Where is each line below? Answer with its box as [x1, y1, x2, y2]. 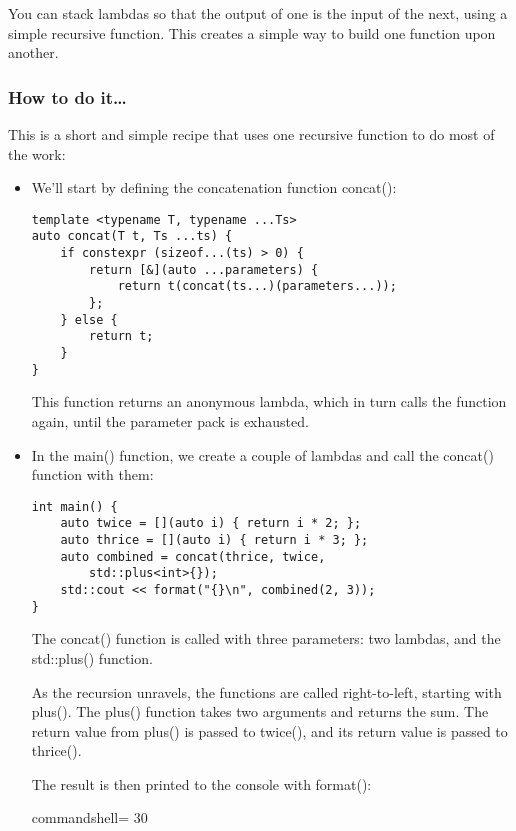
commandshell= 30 [31, 807, 148, 828]
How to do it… [8, 84, 127, 109]
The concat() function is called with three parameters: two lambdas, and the [31, 628, 501, 649]
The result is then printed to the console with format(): [31, 773, 372, 794]
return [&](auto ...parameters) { [89, 262, 319, 277]
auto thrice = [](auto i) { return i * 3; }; [60, 533, 369, 548]
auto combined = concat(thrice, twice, [60, 549, 326, 564]
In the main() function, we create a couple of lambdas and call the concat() [31, 444, 494, 465]
